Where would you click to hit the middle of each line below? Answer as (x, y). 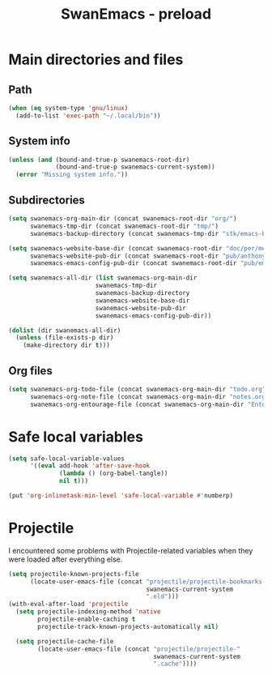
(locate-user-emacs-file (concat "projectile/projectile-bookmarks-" (149, 581)
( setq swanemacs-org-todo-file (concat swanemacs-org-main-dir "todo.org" (137, 389)
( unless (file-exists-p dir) (65, 338)
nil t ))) (74, 481)
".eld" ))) (163, 596)
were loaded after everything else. (66, 559)
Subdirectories (47, 200)
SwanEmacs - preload (136, 14)
